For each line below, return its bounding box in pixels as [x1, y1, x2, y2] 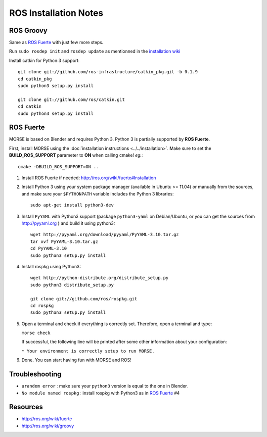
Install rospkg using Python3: [21, 263, 81, 269]
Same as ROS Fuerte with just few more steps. [9, 40, 104, 46]
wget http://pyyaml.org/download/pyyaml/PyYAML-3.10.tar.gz [30, 232, 179, 238]
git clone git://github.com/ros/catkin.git [18, 97, 125, 102]
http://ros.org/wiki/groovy [21, 423, 74, 429]
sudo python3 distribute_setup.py [30, 282, 114, 288]
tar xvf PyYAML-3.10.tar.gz [30, 239, 98, 244]
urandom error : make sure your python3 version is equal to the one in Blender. [21, 383, 188, 389]
